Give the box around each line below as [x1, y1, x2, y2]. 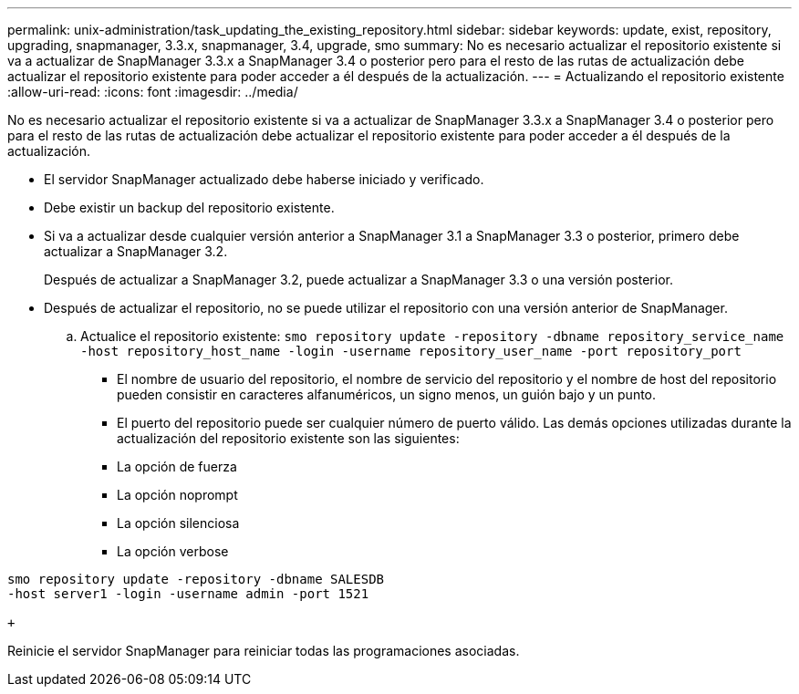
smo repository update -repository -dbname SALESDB [7, 572, 385, 586]
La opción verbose [117, 544, 229, 559]
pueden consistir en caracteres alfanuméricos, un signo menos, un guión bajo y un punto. [117, 387, 657, 402]
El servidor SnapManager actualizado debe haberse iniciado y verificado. [44, 171, 484, 187]
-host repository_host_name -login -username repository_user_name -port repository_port [80, 344, 742, 358]
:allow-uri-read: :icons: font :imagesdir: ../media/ [7, 84, 298, 99]
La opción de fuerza [117, 459, 237, 474]
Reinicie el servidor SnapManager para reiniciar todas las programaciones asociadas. [7, 643, 520, 658]
